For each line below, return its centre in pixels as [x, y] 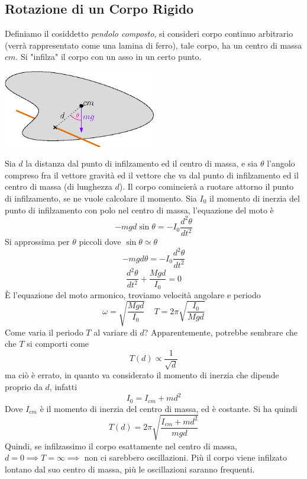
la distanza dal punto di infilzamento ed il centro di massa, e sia [142, 163]
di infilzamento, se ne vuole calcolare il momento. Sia [101, 198]
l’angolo [281, 163]
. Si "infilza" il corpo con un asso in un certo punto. [109, 57]
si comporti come [58, 344]
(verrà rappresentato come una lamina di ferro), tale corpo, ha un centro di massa [153, 45]
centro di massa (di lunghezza [59, 186]
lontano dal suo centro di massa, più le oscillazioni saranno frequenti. [130, 469]
